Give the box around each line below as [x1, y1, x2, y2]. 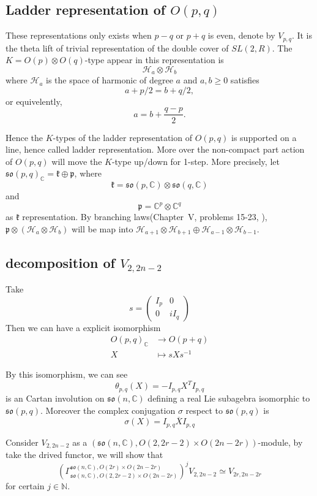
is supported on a [231, 131, 297, 143]
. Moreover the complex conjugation [40, 403, 176, 416]
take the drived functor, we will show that [6, 448, 163, 461]
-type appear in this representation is [84, 53, 224, 66]
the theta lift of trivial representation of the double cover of [6, 41, 229, 54]
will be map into [72, 222, 133, 235]
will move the [51, 155, 102, 167]
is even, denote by [207, 29, 275, 42]
